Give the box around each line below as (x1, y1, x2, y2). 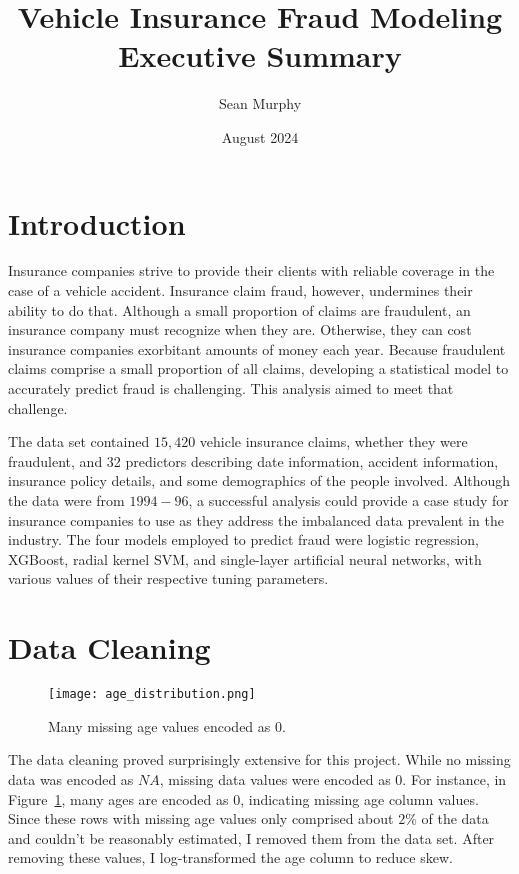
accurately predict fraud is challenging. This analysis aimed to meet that (8, 378, 454, 398)
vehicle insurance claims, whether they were (199, 431, 468, 452)
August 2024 (221, 126, 299, 147)
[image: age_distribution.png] (48, 687, 256, 702)
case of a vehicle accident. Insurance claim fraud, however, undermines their (8, 280, 473, 301)
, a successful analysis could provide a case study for (188, 489, 509, 510)
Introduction (8, 202, 186, 243)
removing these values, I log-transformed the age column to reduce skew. (8, 847, 453, 868)
